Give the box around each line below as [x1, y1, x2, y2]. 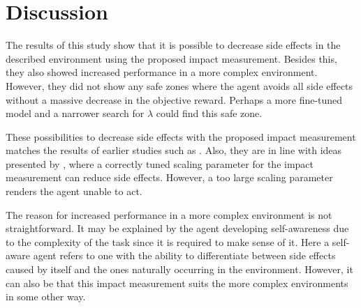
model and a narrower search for [6, 106, 145, 121]
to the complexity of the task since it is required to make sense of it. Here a [6, 234, 330, 249]
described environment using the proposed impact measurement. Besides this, [6, 51, 337, 66]
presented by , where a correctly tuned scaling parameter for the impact [6, 156, 314, 171]
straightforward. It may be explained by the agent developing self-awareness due [6, 221, 349, 236]
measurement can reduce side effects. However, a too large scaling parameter [6, 170, 333, 185]
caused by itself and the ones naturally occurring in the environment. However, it [6, 262, 353, 277]
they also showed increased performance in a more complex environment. [6, 65, 318, 79]
